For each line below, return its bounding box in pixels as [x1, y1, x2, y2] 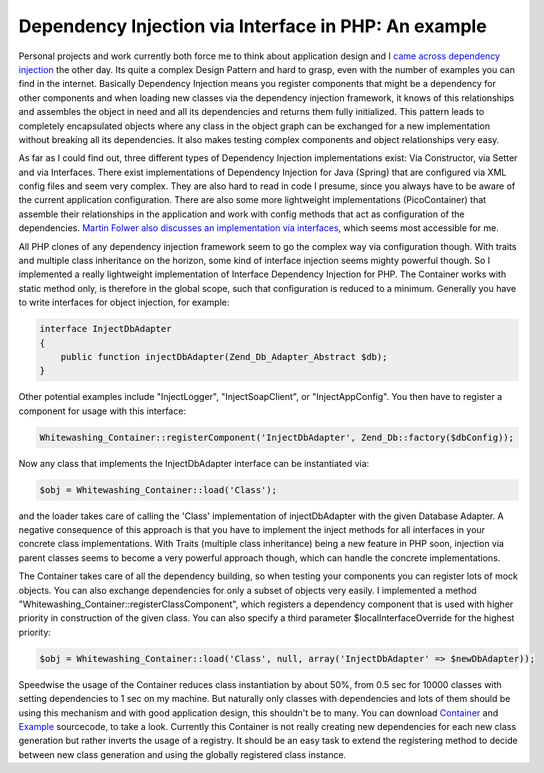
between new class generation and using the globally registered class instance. [18, 748, 347, 760]
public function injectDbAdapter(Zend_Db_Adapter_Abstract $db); [60, 351, 388, 362]
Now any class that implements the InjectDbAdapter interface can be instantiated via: [18, 457, 370, 469]
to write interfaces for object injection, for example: [18, 296, 230, 309]
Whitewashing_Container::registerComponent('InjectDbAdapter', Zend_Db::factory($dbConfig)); [39, 431, 515, 443]
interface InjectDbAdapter [39, 323, 172, 335]
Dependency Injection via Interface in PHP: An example [18, 15, 487, 37]
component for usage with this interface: [18, 405, 187, 417]
